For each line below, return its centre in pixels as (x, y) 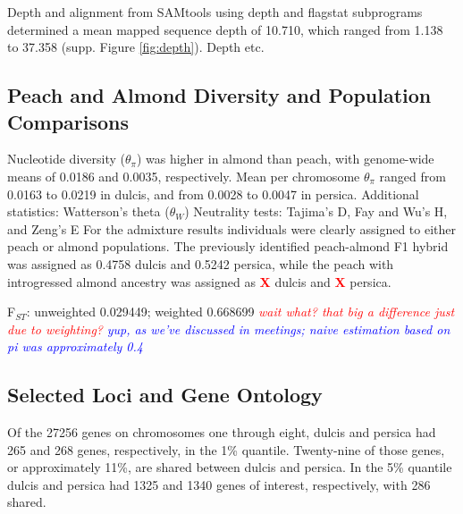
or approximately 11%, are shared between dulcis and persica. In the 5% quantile (230, 467)
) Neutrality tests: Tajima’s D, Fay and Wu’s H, (316, 211)
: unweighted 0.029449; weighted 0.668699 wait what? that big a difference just (240, 312)
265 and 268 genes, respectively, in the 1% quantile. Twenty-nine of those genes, (226, 449)
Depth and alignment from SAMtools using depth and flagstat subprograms (215, 12)
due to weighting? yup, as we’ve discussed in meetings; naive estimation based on (229, 329)
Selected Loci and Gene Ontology (165, 395)
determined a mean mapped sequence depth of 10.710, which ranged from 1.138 (225, 29)
